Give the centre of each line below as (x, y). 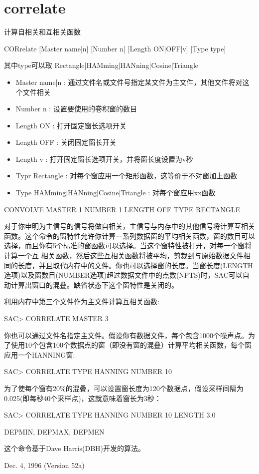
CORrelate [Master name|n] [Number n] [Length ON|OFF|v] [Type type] (115, 48)
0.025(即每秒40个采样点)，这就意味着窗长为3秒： (83, 398)
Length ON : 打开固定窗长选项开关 (71, 125)
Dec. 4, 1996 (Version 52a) (44, 465)
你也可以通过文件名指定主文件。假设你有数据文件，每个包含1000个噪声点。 (126, 335)
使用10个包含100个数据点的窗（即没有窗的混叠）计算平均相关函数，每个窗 (131, 345)
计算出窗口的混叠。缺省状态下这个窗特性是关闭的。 (94, 284)
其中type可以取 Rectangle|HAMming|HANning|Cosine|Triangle (101, 65)
